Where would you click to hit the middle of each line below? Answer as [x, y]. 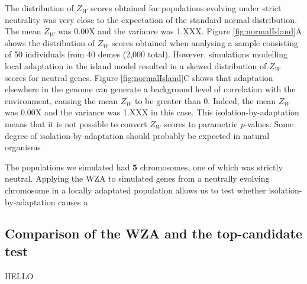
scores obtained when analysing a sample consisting [205, 42]
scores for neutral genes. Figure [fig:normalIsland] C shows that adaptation [139, 77]
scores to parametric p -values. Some [229, 123]
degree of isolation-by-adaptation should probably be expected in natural [137, 135]
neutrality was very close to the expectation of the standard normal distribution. [151, 19]
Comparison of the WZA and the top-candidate [154, 233]
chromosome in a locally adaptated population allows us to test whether [135, 190]
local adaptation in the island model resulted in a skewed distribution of [136, 65]
